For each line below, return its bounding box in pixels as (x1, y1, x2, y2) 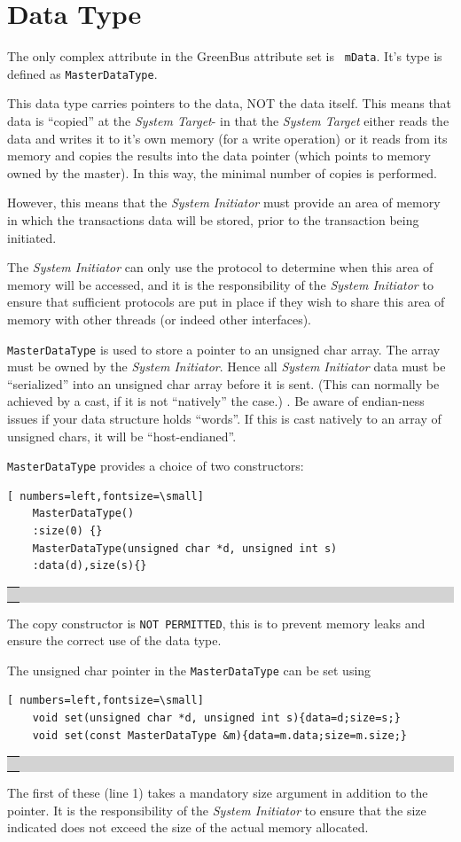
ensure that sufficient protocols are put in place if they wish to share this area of (7, 292, 445, 311)
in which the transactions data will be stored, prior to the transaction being (7, 211, 419, 229)
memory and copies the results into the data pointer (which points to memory (7, 146, 432, 165)
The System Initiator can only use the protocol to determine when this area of (7, 258, 434, 277)
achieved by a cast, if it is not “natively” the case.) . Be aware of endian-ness (7, 392, 425, 410)
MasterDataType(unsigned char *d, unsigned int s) (32, 542, 338, 555)
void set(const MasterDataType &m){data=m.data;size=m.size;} (32, 729, 408, 742)
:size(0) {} (32, 525, 103, 538)
